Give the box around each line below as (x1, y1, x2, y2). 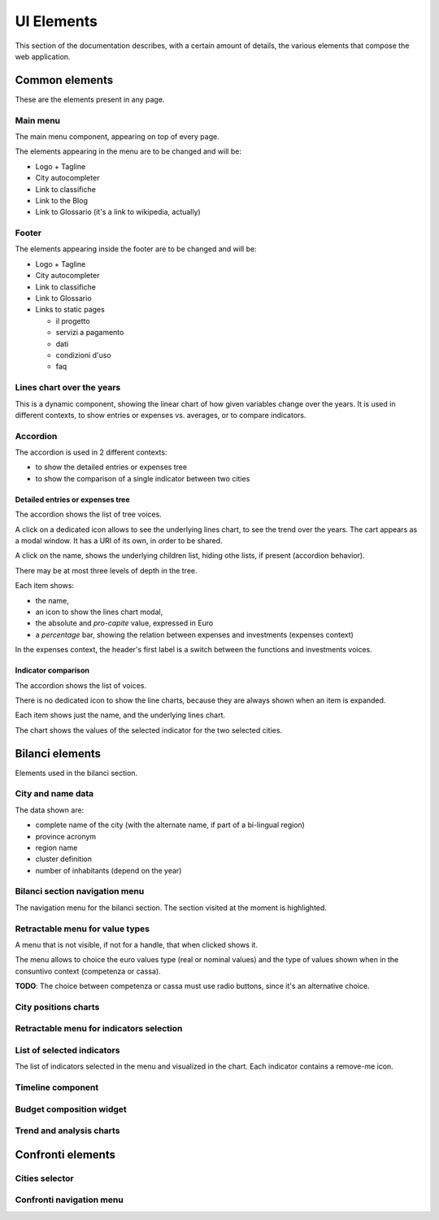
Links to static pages (35, 305, 105, 315)
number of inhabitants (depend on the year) (35, 865, 182, 875)
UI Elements (15, 12, 98, 30)
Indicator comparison (15, 665, 89, 675)
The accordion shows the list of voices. (15, 680, 146, 691)
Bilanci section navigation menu (15, 886, 145, 897)
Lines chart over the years (15, 382, 121, 394)
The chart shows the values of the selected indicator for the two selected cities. (15, 725, 283, 735)
